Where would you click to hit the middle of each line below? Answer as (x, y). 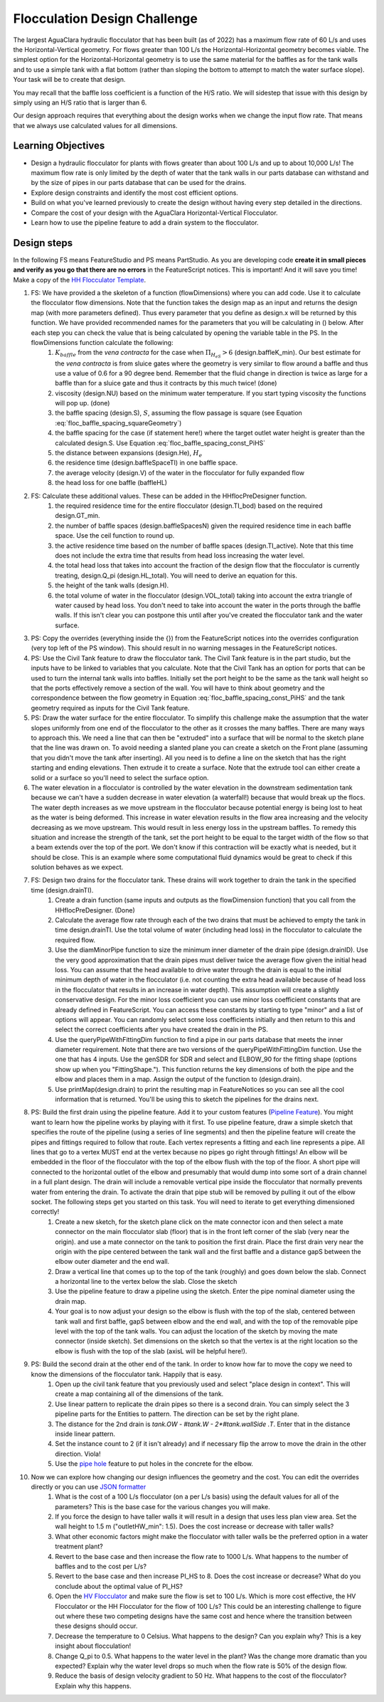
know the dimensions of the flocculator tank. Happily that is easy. (127, 1374)
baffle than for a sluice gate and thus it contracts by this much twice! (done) (166, 383)
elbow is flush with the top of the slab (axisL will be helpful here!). (151, 1351)
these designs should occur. (96, 1626)
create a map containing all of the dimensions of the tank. (139, 1394)
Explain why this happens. (93, 1686)
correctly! (45, 1212)
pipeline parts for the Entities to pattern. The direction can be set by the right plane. (177, 1414)
